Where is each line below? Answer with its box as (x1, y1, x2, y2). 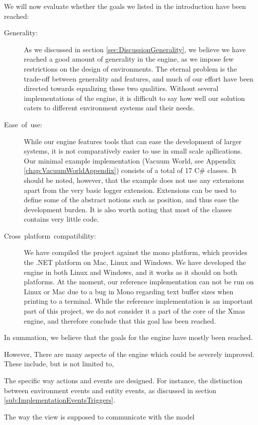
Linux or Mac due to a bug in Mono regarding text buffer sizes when (24, 286, 234, 296)
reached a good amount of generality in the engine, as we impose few (24, 54, 234, 64)
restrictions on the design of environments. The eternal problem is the (24, 63, 237, 74)
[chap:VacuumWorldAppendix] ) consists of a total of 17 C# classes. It (24, 165, 237, 175)
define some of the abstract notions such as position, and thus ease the (24, 194, 239, 205)
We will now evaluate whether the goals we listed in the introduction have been (4, 1, 246, 11)
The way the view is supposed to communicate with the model (4, 411, 195, 422)
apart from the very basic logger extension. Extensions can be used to (24, 184, 237, 195)
